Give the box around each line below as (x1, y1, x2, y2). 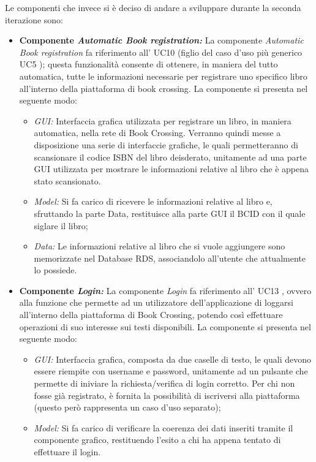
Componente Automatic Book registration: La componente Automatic (19, 34, 304, 47)
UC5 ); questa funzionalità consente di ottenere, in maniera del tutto (19, 58, 278, 70)
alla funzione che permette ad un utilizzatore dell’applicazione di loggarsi (19, 296, 293, 309)
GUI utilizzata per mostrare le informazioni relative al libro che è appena (34, 162, 309, 175)
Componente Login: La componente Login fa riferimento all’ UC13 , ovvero (19, 284, 312, 297)
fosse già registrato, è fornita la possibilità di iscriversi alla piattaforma (34, 388, 300, 401)
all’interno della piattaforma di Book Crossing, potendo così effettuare (19, 308, 283, 321)
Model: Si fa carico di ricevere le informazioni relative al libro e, (34, 195, 273, 208)
